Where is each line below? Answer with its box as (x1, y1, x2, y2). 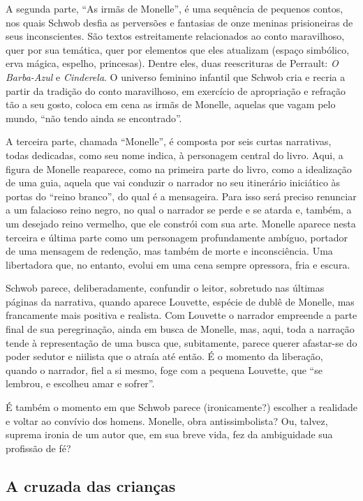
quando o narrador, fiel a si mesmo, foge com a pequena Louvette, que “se (6, 362, 323, 377)
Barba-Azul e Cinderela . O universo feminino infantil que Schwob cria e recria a (6, 69, 346, 84)
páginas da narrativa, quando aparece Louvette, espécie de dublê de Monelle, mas (6, 294, 355, 308)
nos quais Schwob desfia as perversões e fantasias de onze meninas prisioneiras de (6, 15, 353, 29)
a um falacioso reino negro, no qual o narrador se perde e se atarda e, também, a (6, 202, 352, 217)
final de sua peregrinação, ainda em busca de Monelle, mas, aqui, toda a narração (6, 322, 355, 336)
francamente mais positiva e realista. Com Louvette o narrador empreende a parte (6, 308, 357, 322)
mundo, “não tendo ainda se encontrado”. (6, 110, 182, 125)
